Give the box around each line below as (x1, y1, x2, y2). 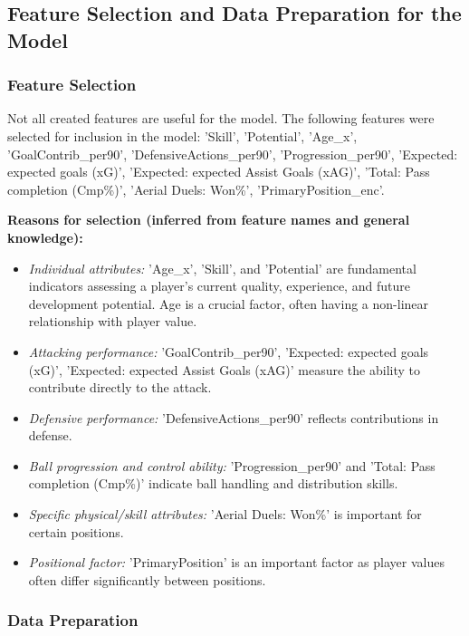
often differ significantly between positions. (28, 570, 266, 589)
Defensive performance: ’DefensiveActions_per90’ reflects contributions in (28, 408, 439, 427)
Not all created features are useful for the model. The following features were (7, 109, 435, 128)
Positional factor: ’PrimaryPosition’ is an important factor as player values (28, 553, 445, 572)
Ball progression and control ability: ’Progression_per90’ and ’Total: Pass (28, 456, 435, 475)
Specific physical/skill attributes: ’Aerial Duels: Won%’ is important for (28, 505, 422, 524)
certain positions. (28, 522, 124, 541)
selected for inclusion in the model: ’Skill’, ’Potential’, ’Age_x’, (7, 126, 358, 145)
